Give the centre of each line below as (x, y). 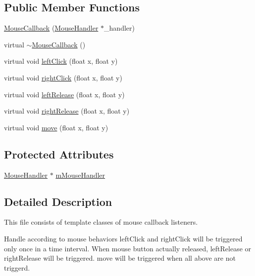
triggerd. (17, 267)
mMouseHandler (80, 175)
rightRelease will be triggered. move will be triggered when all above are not (120, 258)
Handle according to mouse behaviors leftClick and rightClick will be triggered (123, 238)
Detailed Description (58, 201)
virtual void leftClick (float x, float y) (61, 61)
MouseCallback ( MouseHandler (51, 28)
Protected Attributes (59, 154)
